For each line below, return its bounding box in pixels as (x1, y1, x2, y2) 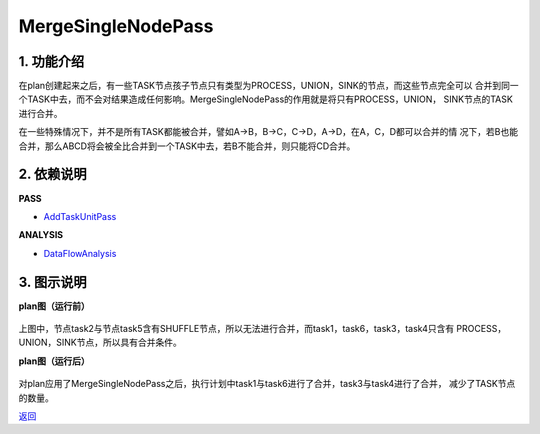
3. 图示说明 (18, 273, 87, 290)
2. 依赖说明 (18, 166, 87, 183)
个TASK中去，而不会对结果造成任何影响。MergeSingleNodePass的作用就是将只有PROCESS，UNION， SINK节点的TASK (18, 93, 514, 105)
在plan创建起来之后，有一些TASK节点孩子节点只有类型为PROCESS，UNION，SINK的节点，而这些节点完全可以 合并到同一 (18, 80, 519, 92)
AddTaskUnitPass (43, 210, 117, 222)
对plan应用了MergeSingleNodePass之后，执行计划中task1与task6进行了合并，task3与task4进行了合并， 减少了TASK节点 (18, 378, 516, 390)
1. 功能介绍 (18, 53, 85, 70)
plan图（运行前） (18, 300, 90, 312)
